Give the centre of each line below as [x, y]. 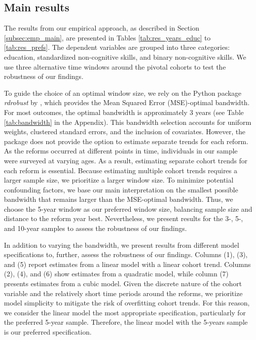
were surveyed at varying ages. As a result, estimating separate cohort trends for [126, 160]
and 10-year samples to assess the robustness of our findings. [95, 228]
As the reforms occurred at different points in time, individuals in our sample [121, 151]
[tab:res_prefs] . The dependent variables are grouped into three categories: [117, 47]
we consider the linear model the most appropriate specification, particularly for [125, 312]
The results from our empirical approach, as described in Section [102, 28]
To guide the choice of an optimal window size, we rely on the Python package [123, 93]
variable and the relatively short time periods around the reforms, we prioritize [123, 293]
